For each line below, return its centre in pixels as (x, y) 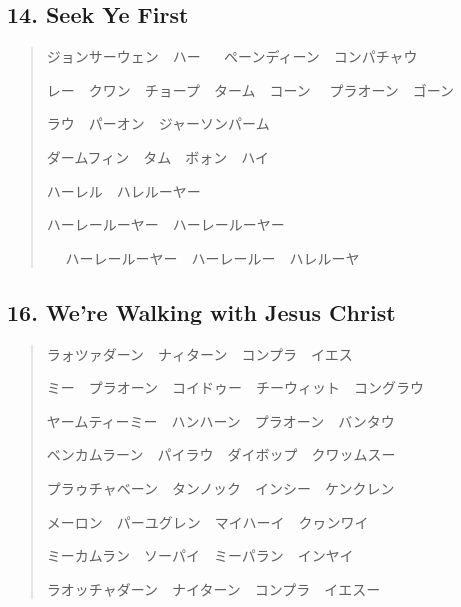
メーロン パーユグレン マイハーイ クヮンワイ (207, 521)
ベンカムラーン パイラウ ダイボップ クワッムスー (221, 454)
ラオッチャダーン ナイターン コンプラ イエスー (213, 588)
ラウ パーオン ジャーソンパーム (158, 123)
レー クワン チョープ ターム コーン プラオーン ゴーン (250, 89)
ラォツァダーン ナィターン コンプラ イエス (199, 353)
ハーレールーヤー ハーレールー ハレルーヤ (212, 257)
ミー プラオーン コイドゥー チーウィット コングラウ (235, 387)
